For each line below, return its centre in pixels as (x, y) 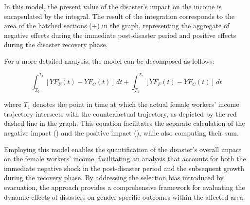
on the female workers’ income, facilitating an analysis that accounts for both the (125, 159)
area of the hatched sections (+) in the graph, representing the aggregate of (117, 26)
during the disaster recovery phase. (56, 44)
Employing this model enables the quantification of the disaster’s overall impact (123, 149)
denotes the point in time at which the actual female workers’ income (136, 104)
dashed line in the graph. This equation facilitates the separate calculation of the (125, 123)
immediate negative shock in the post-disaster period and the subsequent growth (124, 168)
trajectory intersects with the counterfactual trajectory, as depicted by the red (120, 113)
